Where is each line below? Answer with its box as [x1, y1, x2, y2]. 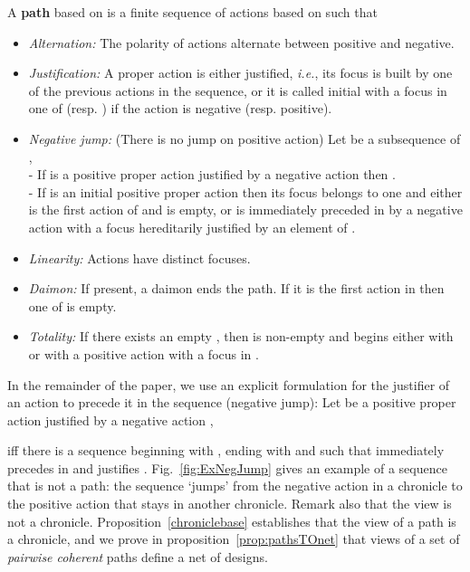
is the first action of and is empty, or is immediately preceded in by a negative [28, 200, 463, 219]
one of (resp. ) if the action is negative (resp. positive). [28, 99, 332, 118]
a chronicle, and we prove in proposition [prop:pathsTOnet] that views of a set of [7, 529, 460, 548]
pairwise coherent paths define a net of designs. [7, 547, 268, 566]
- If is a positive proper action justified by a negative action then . [28, 165, 396, 184]
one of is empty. [28, 296, 117, 315]
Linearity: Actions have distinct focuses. [28, 248, 251, 267]
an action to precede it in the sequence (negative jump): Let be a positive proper [7, 393, 456, 412]
